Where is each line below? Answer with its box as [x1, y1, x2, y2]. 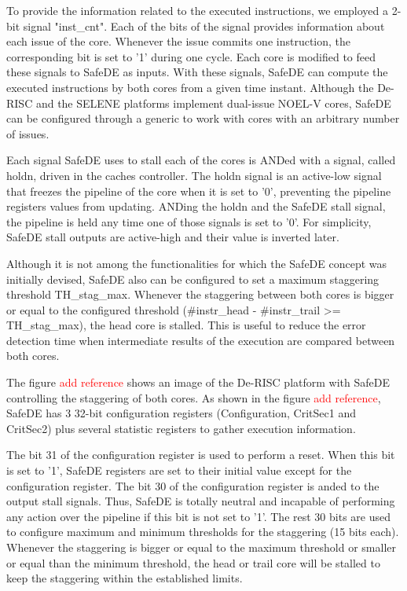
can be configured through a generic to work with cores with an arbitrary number [6, 110, 400, 127]
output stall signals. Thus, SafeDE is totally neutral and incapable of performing [6, 493, 395, 509]
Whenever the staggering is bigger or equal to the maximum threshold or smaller [6, 539, 397, 555]
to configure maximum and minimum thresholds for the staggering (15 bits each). [6, 523, 399, 540]
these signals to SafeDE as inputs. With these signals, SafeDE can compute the [6, 64, 388, 80]
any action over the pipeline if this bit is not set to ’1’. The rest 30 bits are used [6, 508, 390, 524]
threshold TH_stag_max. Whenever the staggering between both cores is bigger [6, 286, 394, 303]
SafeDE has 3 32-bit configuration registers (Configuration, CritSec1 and [6, 405, 356, 421]
